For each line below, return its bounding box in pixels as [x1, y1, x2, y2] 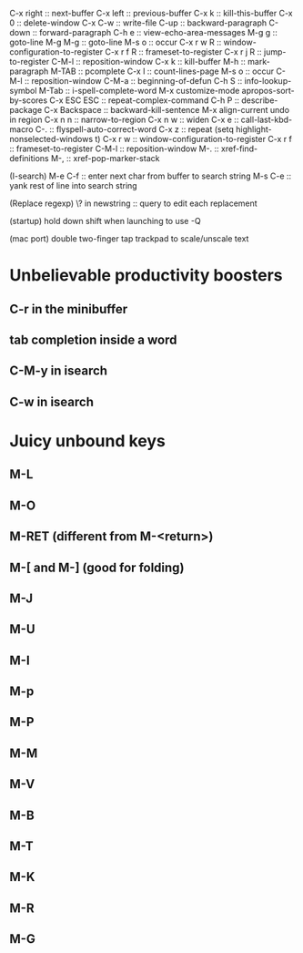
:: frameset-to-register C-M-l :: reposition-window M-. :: [9, 143, 220, 154]
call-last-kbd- [240, 114, 293, 125]
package [9, 105, 43, 115]
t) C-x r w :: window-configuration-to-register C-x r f [95, 134, 293, 144]
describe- [240, 95, 278, 106]
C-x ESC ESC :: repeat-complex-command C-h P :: [49, 95, 239, 106]
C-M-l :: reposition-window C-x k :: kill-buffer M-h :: [51, 56, 246, 67]
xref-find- [221, 143, 258, 154]
